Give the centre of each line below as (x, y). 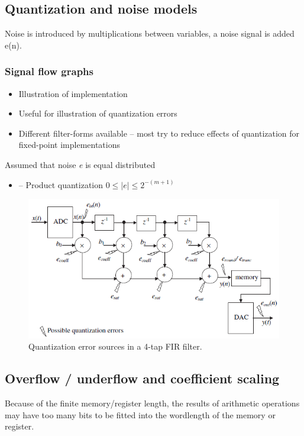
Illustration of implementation (73, 93)
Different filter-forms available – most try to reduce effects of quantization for (159, 133)
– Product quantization (61, 184)
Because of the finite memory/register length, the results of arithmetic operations (152, 403)
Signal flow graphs (49, 71)
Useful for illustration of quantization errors (98, 113)
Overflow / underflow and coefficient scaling (142, 378)
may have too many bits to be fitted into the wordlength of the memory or (140, 414)
